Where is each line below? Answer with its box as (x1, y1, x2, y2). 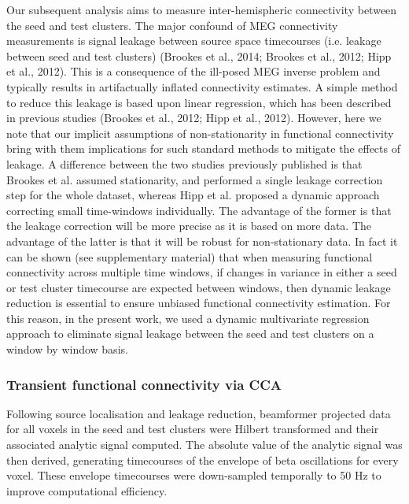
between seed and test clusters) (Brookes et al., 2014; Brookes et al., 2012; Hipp (6, 47, 392, 64)
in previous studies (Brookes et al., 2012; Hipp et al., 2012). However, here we (6, 109, 381, 126)
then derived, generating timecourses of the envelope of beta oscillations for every (6, 451, 399, 468)
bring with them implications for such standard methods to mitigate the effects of (6, 140, 400, 157)
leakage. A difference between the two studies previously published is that (6, 155, 363, 172)
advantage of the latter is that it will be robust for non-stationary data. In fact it (6, 232, 398, 249)
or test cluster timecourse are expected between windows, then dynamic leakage (6, 279, 391, 295)
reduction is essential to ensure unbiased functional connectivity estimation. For (6, 295, 391, 311)
